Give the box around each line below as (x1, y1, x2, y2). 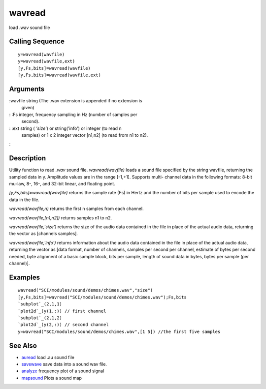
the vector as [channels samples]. (9, 231, 78, 237)
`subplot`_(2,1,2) (18, 315, 63, 321)
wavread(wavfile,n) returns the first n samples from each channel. (9, 206, 144, 211)
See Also (9, 341, 37, 350)
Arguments (9, 85, 45, 93)
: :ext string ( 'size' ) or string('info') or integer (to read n (9, 125, 122, 131)
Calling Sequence (9, 37, 65, 46)
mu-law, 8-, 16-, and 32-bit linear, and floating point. (9, 181, 115, 187)
